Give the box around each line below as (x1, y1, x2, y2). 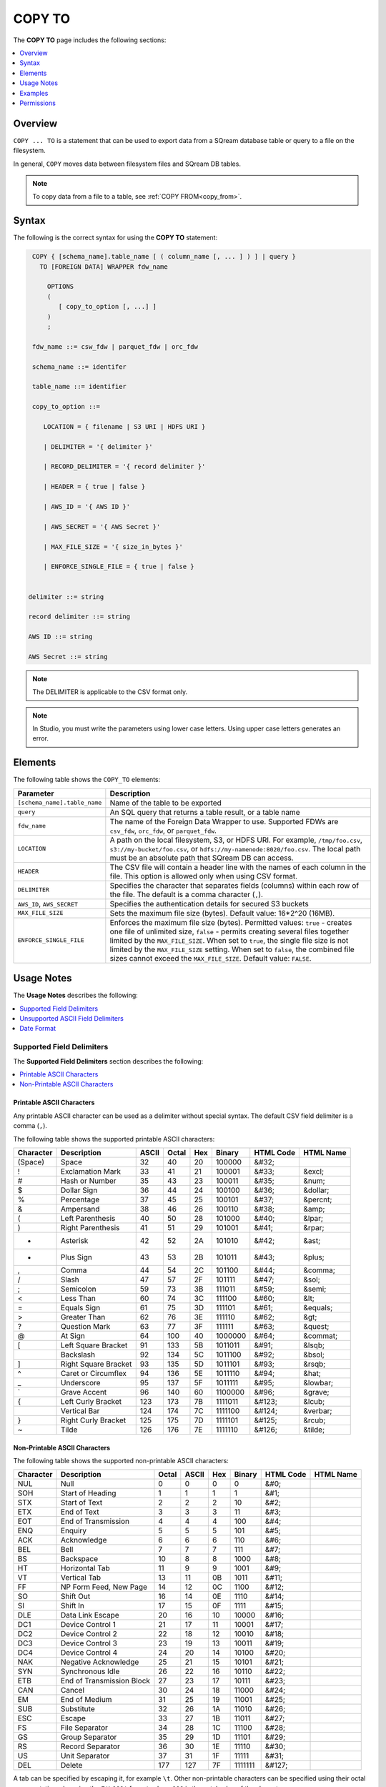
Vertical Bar (61, 1405, 100, 1415)
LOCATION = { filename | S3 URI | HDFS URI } (43, 422, 206, 430)
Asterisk (61, 1235, 89, 1245)
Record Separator (61, 1741, 121, 1751)
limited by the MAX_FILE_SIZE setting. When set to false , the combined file (109, 944, 355, 954)
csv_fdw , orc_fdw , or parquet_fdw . (109, 826, 217, 836)
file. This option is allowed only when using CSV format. (109, 871, 298, 881)
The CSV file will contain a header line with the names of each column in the (109, 862, 367, 872)
